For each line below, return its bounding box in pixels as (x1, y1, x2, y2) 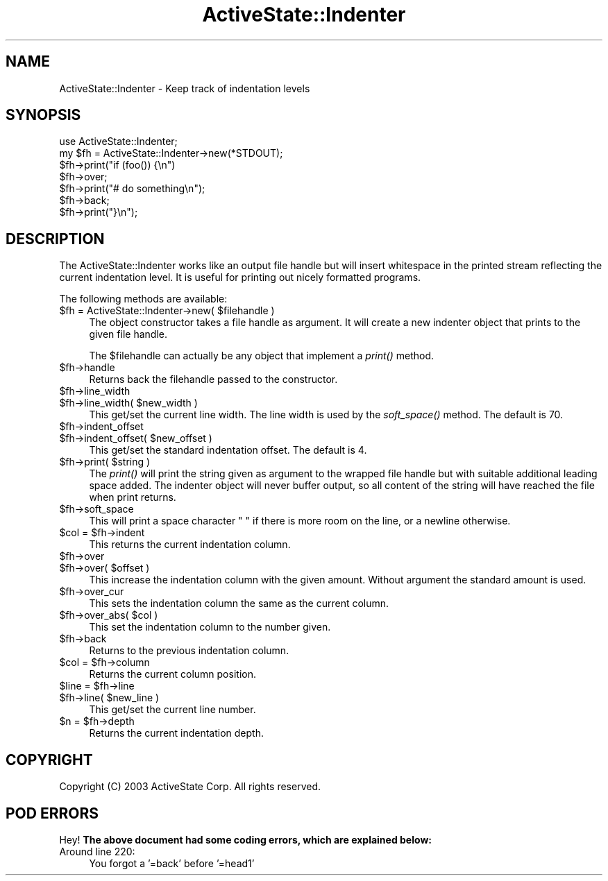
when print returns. (89, 491, 176, 504)
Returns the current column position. (89, 668, 256, 681)
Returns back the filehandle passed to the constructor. (89, 373, 338, 386)
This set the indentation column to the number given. (89, 621, 331, 633)
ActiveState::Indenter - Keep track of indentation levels (59, 82, 310, 94)
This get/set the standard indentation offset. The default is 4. (89, 444, 367, 456)
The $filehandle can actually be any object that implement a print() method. (89, 350, 434, 362)
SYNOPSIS (6, 106, 81, 124)
